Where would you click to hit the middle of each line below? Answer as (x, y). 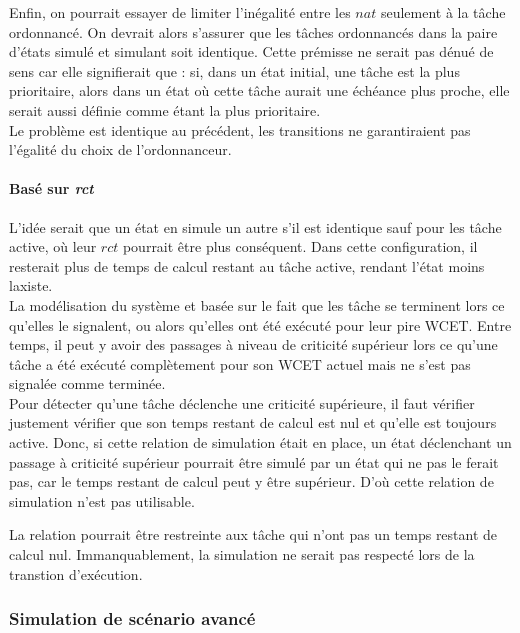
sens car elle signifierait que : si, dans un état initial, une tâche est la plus (234, 70)
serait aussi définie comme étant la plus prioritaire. (165, 109)
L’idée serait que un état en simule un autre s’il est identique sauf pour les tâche (255, 226)
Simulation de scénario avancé (132, 618)
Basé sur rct (51, 188)
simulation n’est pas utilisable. (102, 500)
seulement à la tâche (443, 12)
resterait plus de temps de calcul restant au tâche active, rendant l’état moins (247, 265)
